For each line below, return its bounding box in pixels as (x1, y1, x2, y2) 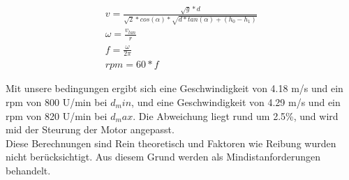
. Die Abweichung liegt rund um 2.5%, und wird (133, 108, 339, 123)
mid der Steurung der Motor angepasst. (6, 122, 174, 137)
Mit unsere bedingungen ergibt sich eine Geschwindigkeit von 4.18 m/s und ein (6, 81, 343, 96)
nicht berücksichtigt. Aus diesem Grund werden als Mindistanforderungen (6, 149, 321, 164)
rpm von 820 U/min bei (6, 108, 107, 123)
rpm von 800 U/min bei (6, 94, 107, 109)
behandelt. (6, 163, 51, 177)
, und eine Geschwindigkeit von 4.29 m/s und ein (131, 94, 341, 109)
